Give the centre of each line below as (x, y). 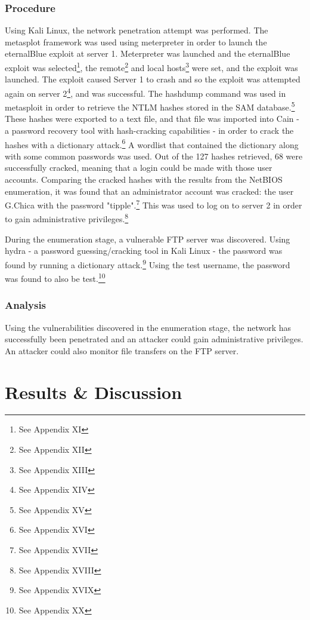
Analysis (26, 305)
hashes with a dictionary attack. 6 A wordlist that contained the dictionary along (152, 143)
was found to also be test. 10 (55, 277)
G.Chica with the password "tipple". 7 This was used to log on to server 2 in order (154, 204)
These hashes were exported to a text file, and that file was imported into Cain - (152, 119)
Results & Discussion (94, 392)
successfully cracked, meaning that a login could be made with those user (139, 168)
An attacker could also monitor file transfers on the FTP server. (122, 350)
